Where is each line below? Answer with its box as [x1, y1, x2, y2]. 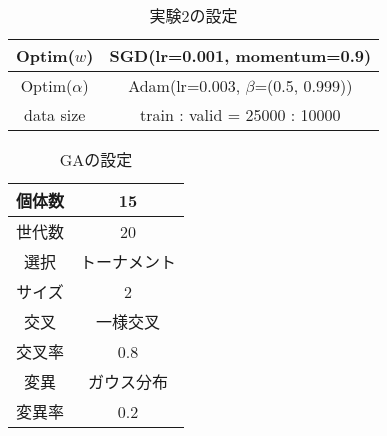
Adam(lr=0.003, [128, 74, 241, 97]
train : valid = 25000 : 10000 [140, 103, 341, 126]
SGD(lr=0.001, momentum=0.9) [109, 44, 372, 67]
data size [24, 103, 86, 126]
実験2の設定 [149, 4, 238, 27]
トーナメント [80, 250, 177, 273]
